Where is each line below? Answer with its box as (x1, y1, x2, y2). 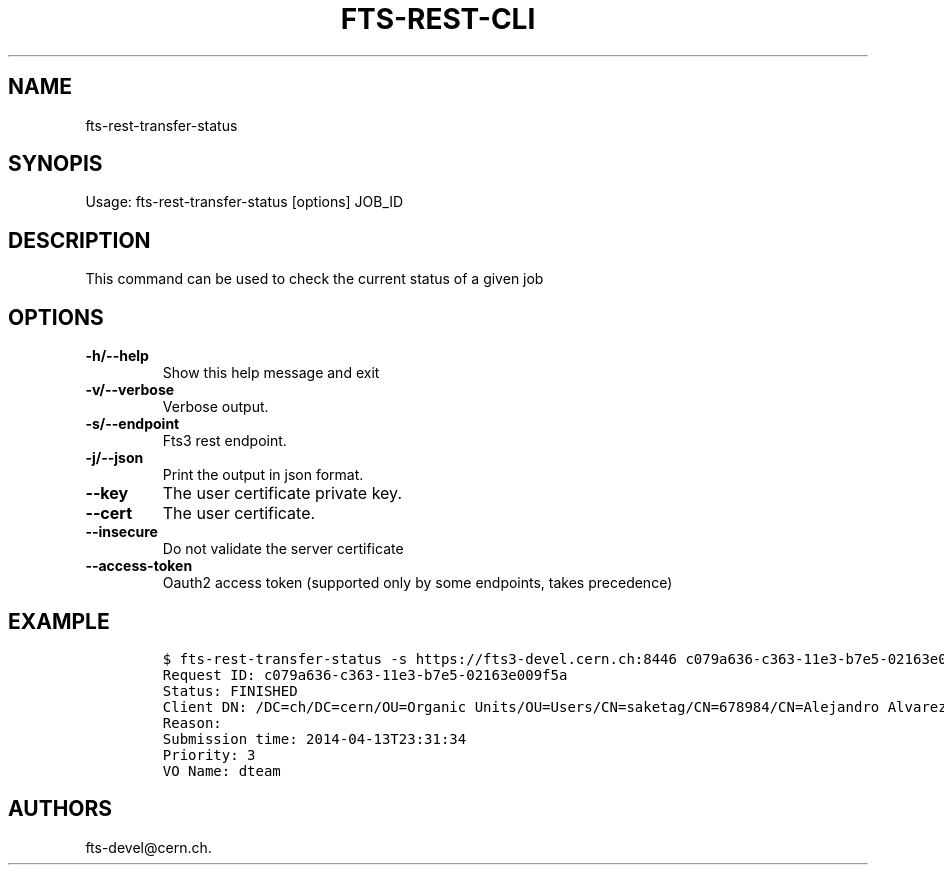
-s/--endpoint (85, 415, 180, 433)
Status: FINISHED (162, 682, 298, 699)
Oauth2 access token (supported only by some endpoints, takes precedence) (162, 574, 673, 592)
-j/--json (85, 449, 144, 467)
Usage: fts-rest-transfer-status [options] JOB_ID (85, 193, 404, 211)
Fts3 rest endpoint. (162, 432, 287, 450)
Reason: (162, 714, 222, 731)
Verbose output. (162, 398, 269, 416)
